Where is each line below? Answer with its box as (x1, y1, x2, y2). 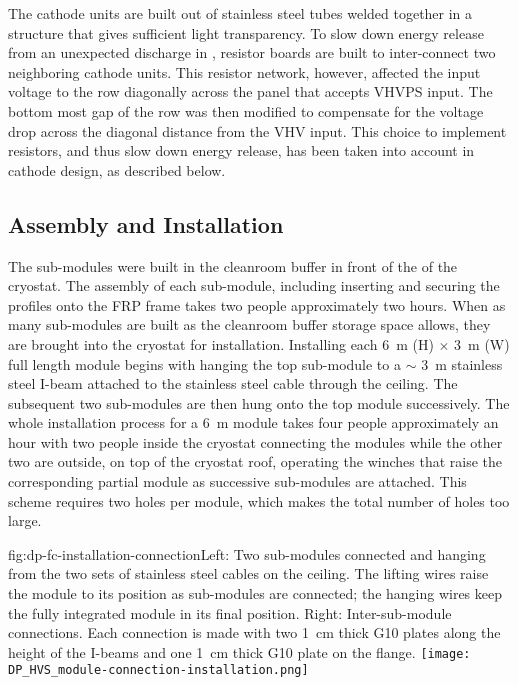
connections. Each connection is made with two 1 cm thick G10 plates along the (8, 622, 501, 643)
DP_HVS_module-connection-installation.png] (8, 663, 309, 678)
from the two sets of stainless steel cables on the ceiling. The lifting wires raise (8, 563, 489, 584)
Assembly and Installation (8, 208, 284, 239)
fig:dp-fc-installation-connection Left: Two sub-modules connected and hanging (8, 543, 486, 564)
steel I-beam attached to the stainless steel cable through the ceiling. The (8, 373, 458, 394)
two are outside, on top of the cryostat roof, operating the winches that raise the (8, 451, 502, 472)
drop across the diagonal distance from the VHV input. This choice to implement (8, 120, 507, 141)
